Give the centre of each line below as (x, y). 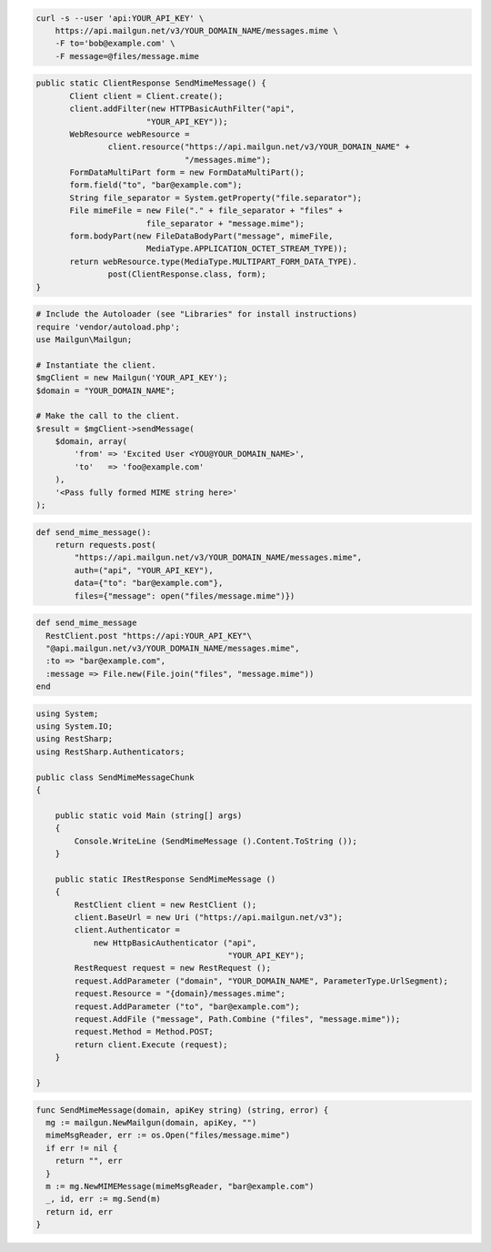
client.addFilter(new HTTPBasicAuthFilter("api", (182, 109)
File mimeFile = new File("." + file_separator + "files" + (206, 211)
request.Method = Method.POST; (144, 1032)
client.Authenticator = (127, 930)
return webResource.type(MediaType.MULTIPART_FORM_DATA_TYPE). (214, 261)
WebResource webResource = (130, 134)
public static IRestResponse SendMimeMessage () (165, 879)
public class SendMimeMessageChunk (115, 777)
